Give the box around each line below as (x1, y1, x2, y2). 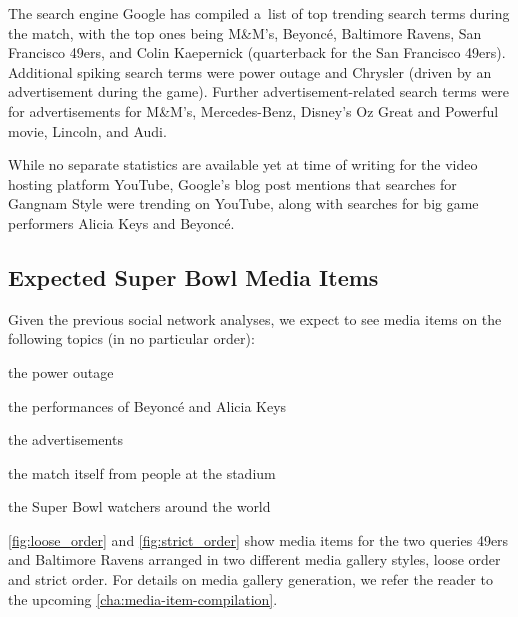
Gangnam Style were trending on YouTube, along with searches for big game (8, 193, 479, 214)
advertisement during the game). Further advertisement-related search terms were (8, 81, 509, 102)
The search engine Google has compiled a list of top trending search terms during (8, 3, 510, 23)
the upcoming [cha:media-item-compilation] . (8, 588, 278, 609)
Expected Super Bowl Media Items (8, 261, 379, 292)
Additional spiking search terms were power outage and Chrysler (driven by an (8, 61, 492, 82)
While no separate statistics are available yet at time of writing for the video (8, 154, 478, 175)
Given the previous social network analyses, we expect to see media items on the (8, 308, 502, 329)
